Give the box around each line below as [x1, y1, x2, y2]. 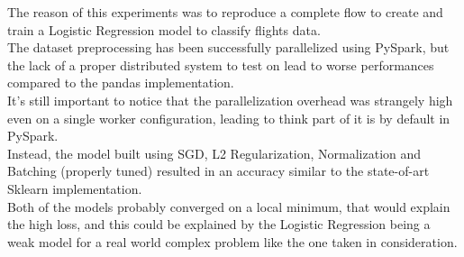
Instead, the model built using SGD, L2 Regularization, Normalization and [7, 143, 422, 162]
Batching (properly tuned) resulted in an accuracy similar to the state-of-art [7, 161, 430, 180]
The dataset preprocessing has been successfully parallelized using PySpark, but [7, 38, 450, 57]
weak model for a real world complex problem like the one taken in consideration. [7, 232, 458, 251]
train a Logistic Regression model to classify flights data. [7, 20, 321, 39]
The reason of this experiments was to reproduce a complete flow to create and [7, 3, 443, 21]
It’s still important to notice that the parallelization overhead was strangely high [7, 90, 453, 109]
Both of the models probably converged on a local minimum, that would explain [7, 197, 450, 216]
